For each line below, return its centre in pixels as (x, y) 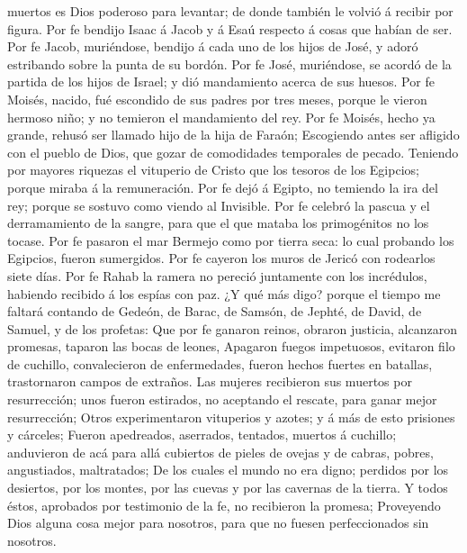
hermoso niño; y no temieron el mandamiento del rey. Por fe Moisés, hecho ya (221, 117)
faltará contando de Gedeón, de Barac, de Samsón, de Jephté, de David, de (215, 311)
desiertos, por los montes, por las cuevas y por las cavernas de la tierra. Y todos (228, 488)
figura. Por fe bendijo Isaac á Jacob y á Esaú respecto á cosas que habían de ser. (230, 28)
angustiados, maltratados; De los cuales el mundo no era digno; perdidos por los (228, 470)
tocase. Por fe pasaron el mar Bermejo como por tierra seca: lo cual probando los (231, 240)
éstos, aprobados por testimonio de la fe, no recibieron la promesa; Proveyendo (224, 505)
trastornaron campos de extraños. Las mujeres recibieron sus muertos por (210, 381)
